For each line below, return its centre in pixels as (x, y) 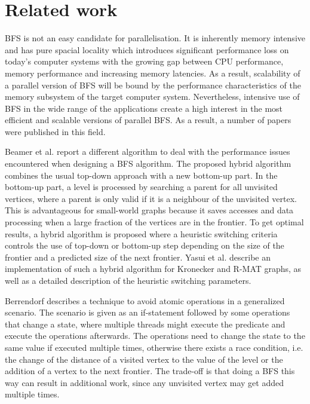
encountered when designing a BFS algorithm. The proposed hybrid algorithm (148, 163)
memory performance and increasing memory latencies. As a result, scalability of (153, 73)
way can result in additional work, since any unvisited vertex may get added (145, 382)
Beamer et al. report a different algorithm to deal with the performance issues (148, 151)
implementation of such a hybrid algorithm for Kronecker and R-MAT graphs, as (153, 269)
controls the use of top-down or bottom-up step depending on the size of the (145, 245)
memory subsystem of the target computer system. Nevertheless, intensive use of (152, 97)
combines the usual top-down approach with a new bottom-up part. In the (141, 175)
